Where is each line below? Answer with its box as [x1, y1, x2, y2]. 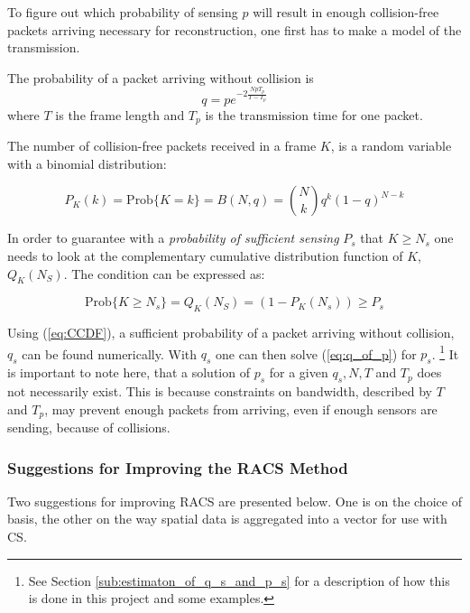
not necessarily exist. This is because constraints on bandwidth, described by [7, 381, 432, 400]
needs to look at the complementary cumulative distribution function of [7, 246, 403, 265]
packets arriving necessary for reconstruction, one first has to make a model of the [7, 20, 462, 39]
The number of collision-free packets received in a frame [7, 136, 317, 155]
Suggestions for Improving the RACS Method [7, 456, 348, 478]
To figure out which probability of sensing [7, 3, 238, 21]
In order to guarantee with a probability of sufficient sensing [7, 228, 339, 247]
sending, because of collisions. [7, 418, 170, 437]
